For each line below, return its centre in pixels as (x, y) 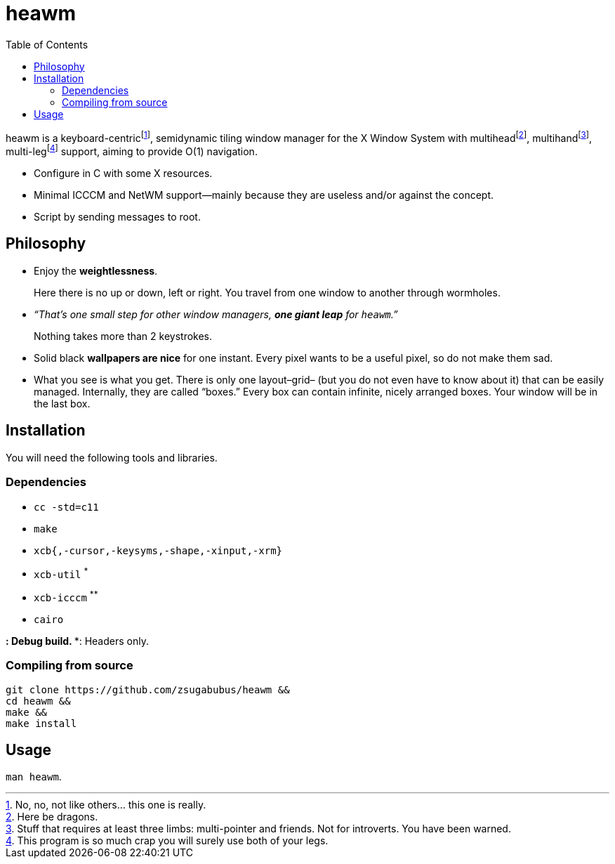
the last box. (62, 403)
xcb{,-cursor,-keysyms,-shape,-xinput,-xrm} (158, 550)
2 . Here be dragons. (52, 817)
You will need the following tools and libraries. (112, 457)
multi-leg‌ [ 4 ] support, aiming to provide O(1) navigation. (132, 151)
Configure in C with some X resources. (123, 174)
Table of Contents (47, 44)
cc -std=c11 (66, 507)
